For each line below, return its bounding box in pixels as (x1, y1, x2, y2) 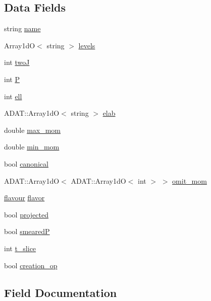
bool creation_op (4, 260, 58, 270)
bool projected (4, 209, 48, 219)
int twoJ (4, 57, 30, 67)
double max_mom (4, 124, 61, 135)
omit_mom (172, 175, 207, 186)
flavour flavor (4, 192, 45, 203)
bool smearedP (4, 226, 50, 237)
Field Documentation (4, 284, 117, 300)
